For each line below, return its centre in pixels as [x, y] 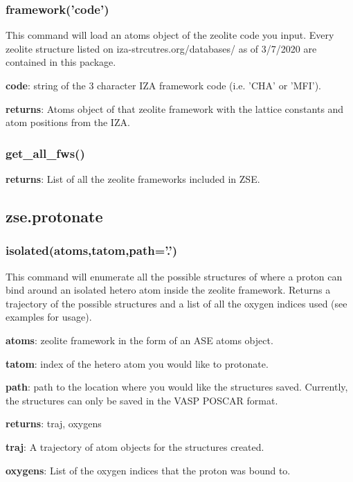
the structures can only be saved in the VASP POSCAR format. [142, 400]
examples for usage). [49, 317]
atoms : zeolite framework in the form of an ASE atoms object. [139, 340]
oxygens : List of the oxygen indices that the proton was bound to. [148, 470]
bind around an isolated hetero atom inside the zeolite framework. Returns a [168, 290]
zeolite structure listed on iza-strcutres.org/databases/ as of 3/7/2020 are [161, 48]
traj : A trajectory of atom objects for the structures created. [135, 446]
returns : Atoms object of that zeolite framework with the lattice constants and [175, 108]
